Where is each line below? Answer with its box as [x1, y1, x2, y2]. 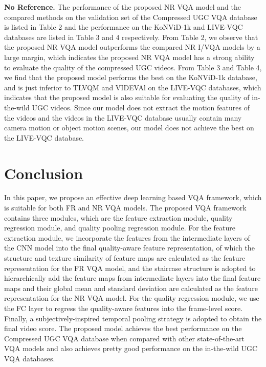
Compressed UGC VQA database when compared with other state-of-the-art [4, 333, 245, 343]
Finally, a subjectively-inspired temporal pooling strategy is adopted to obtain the [4, 313, 262, 323]
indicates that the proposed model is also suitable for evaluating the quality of [4, 92, 250, 103]
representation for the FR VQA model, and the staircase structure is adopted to [4, 262, 256, 273]
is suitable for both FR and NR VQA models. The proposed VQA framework [4, 202, 247, 213]
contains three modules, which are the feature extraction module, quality [4, 212, 233, 223]
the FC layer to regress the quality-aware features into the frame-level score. [4, 302, 243, 313]
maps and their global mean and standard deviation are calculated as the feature [4, 282, 258, 293]
